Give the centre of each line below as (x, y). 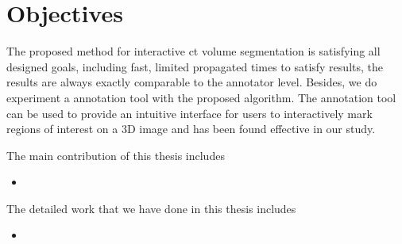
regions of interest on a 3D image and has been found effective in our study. (191, 129)
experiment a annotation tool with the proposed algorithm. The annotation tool (201, 97)
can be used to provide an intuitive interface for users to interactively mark (189, 113)
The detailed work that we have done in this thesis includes (151, 208)
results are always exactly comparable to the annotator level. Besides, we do (192, 82)
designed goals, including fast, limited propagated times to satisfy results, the (195, 66)
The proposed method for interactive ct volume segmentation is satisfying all (193, 51)
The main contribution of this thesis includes (116, 155)
